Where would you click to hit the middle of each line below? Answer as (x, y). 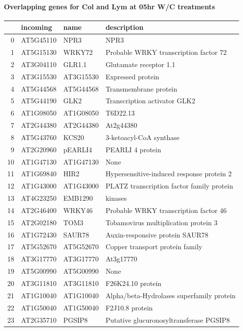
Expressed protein (132, 76)
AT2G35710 (39, 319)
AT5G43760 (39, 137)
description (124, 27)
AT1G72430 (39, 234)
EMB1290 (78, 198)
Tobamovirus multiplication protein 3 (161, 222)
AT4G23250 (39, 198)
